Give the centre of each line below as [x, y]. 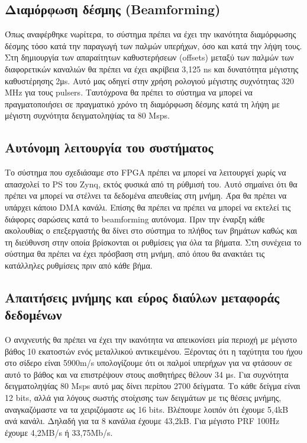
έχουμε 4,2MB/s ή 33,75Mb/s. [59, 432]
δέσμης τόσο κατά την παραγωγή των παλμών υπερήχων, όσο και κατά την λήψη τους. [153, 45]
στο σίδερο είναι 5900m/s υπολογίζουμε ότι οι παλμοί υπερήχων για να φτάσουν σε [148, 363]
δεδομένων [33, 315]
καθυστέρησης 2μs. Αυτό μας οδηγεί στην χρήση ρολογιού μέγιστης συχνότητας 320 [149, 80]
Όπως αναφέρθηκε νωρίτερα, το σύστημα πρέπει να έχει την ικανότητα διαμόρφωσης [151, 34]
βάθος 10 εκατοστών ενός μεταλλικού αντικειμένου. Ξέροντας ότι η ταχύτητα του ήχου [154, 351]
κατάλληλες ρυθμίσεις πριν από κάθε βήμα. [79, 265]
